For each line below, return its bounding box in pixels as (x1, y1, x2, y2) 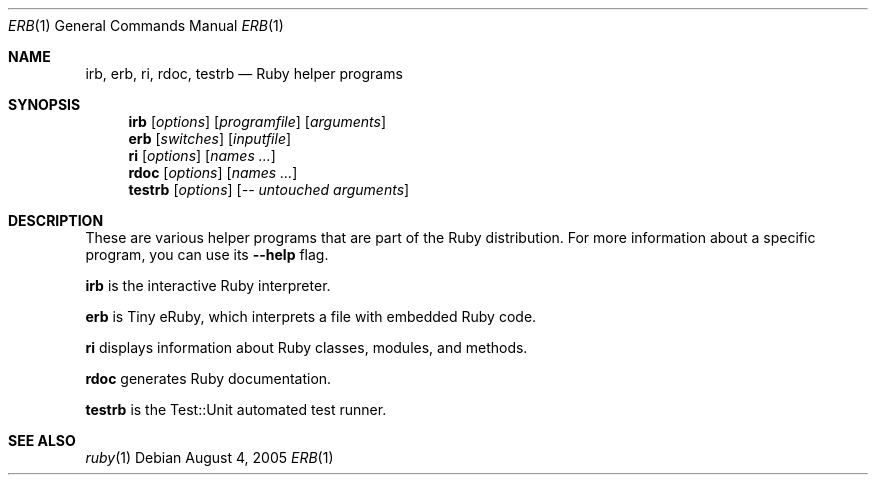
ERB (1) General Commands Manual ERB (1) (8, 17, 284, 34)
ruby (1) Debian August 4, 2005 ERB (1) (85, 449, 334, 466)
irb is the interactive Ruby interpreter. (85, 277, 331, 294)
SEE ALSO (8, 432, 76, 449)
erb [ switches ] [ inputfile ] (128, 130, 292, 147)
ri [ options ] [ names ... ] (128, 147, 276, 164)
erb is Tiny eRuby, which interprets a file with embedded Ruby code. (85, 308, 537, 325)
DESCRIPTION (8, 212, 104, 229)
